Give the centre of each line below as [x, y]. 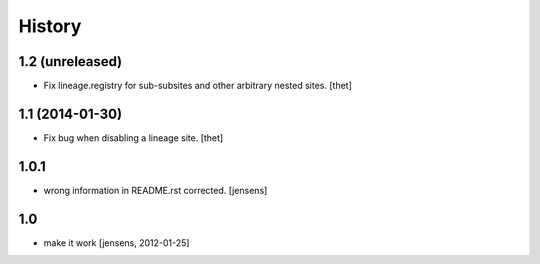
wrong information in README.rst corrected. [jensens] [155, 190]
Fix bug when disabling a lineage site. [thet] [133, 137]
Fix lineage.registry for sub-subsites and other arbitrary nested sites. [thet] [197, 86]
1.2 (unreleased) [70, 61]
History [50, 26]
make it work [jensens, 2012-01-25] [116, 242]
